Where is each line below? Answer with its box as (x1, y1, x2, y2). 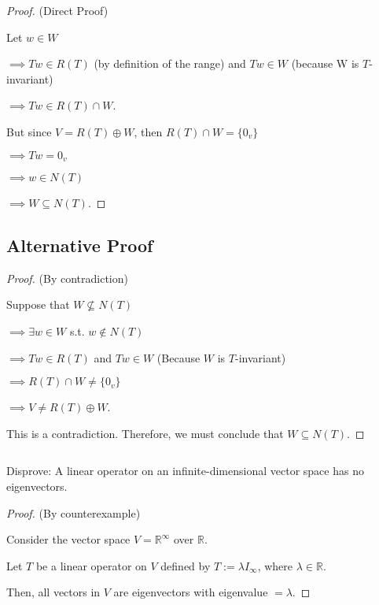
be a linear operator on (35, 557, 147, 573)
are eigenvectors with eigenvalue (113, 584, 268, 600)
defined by (160, 557, 211, 573)
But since (6, 123, 52, 139)
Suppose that (6, 296, 70, 313)
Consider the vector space (6, 531, 131, 547)
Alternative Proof (6, 233, 153, 257)
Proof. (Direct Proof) (6, 2, 109, 18)
